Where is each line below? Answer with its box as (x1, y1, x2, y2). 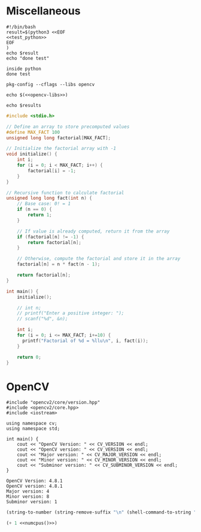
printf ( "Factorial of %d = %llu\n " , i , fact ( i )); (22, 338, 148, 344)
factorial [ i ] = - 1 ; (28, 167, 77, 174)
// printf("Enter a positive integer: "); (17, 310, 124, 316)
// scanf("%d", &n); (17, 316, 68, 322)
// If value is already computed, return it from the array (17, 228, 170, 234)
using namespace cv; (6, 420, 58, 427)
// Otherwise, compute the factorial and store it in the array (17, 256, 181, 262)
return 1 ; (28, 212, 52, 218)
